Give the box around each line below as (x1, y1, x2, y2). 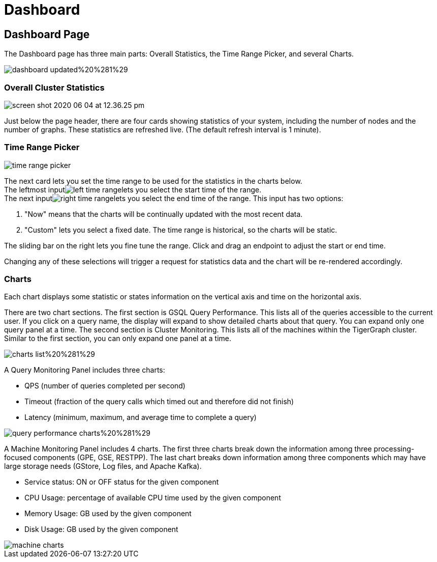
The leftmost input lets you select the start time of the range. (4, 185, 262, 194)
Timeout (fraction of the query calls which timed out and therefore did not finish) (24, 397, 294, 406)
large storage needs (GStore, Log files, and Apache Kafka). (4, 462, 202, 471)
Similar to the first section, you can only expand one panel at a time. (4, 334, 232, 343)
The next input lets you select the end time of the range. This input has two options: (4, 193, 344, 203)
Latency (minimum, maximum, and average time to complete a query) (24, 413, 257, 422)
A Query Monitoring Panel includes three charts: (4, 366, 165, 375)
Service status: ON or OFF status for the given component (24, 477, 219, 487)
